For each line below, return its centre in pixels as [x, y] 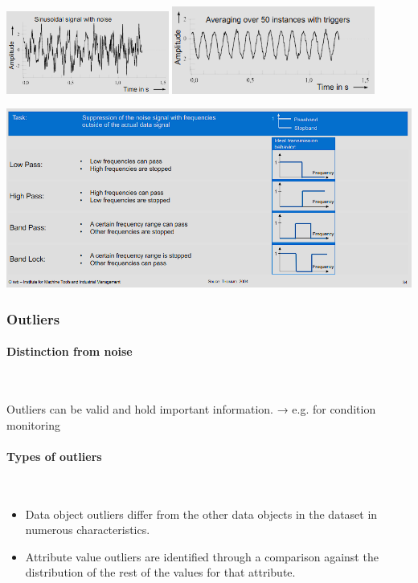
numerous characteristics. [88, 530]
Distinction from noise [70, 351]
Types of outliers [54, 456]
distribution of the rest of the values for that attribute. [160, 572]
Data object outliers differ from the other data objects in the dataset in [201, 514]
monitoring [33, 424]
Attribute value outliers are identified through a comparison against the [202, 556]
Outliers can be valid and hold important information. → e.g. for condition [191, 409]
